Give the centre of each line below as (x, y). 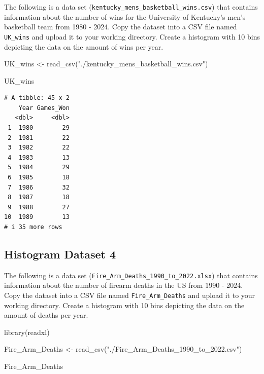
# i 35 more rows (33, 227)
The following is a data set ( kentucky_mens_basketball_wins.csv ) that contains (131, 7)
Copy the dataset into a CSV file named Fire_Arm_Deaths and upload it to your (130, 295)
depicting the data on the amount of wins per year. (84, 46)
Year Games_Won (44, 108)
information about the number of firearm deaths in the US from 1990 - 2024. (124, 285)
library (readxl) (27, 332)
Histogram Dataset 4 (60, 254)
